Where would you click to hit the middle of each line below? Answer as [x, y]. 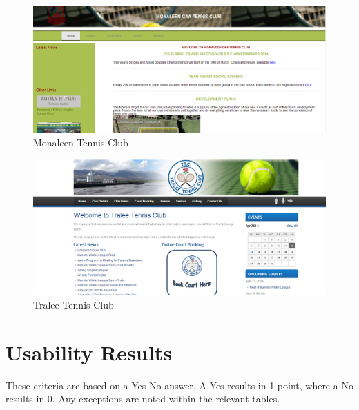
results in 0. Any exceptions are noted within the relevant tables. [143, 399]
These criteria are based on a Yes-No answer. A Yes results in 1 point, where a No [179, 385]
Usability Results [89, 352]
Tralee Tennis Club [74, 305]
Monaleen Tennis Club [81, 143]
